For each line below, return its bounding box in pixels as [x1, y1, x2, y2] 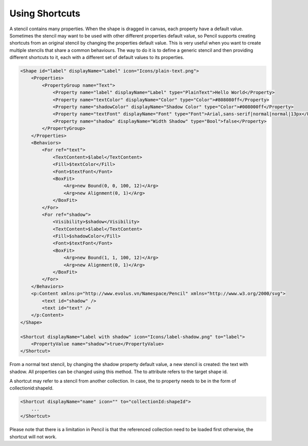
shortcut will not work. [9, 434, 57, 440]
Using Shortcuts [9, 8, 81, 19]
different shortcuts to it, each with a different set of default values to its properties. [9, 54, 184, 61]
